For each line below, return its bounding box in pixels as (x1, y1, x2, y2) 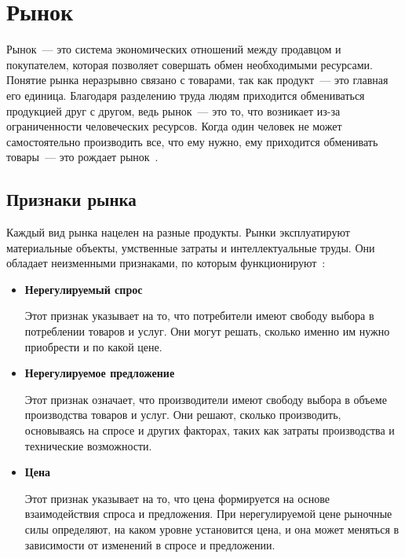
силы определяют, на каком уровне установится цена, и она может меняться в (24, 520, 400, 537)
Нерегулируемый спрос (24, 281, 143, 297)
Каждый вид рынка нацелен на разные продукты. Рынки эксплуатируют (6, 224, 350, 240)
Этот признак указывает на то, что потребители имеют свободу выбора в (24, 307, 374, 324)
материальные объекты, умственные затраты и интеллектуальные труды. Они (6, 239, 375, 255)
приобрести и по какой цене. (24, 338, 162, 354)
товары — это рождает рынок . (6, 149, 159, 165)
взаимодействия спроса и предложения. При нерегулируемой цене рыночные (24, 505, 392, 522)
